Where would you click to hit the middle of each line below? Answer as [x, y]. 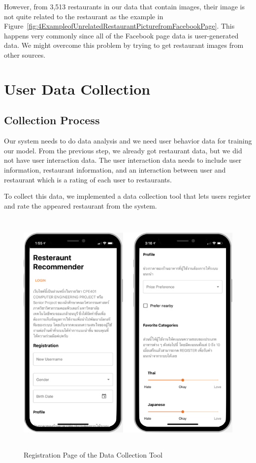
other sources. [25, 54]
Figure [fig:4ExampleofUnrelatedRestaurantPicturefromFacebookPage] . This [119, 26]
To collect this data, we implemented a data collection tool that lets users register [128, 196]
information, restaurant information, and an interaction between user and [115, 169]
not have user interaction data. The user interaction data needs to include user [123, 160]
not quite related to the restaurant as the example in [84, 16]
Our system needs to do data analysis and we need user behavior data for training [128, 141]
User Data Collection [77, 89]
